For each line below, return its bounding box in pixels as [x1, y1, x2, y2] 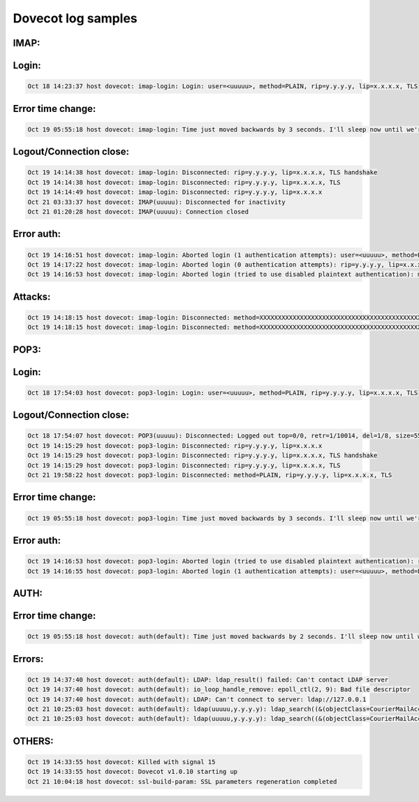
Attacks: [13, 290, 51, 302]
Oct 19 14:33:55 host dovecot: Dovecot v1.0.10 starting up [27, 768, 238, 776]
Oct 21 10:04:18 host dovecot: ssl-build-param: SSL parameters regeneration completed [27, 778, 337, 785]
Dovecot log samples [13, 10, 138, 26]
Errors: [13, 653, 44, 665]
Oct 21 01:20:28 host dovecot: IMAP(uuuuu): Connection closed [27, 207, 249, 216]
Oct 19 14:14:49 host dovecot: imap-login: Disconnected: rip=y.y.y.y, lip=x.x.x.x [27, 188, 323, 196]
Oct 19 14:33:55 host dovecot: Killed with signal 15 [27, 758, 216, 766]
